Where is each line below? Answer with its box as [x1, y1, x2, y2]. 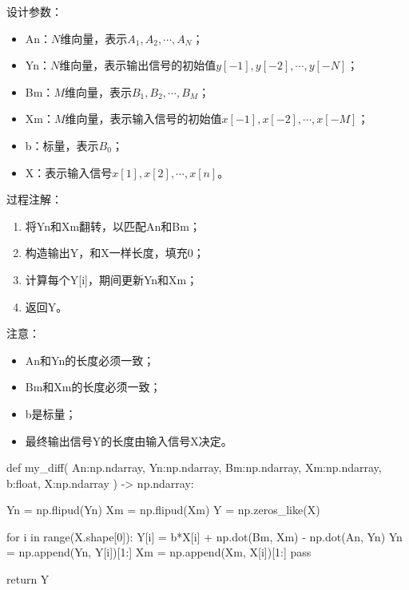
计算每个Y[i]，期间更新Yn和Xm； [25, 271, 198, 287]
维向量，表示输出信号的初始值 [59, 57, 216, 73]
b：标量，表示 [25, 137, 99, 153]
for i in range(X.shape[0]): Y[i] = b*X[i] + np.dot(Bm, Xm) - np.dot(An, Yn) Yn [6, 528, 403, 544]
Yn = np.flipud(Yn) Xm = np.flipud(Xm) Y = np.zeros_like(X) [6, 501, 320, 518]
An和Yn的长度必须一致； [25, 351, 155, 368]
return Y [6, 571, 50, 588]
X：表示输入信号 [25, 164, 113, 180]
